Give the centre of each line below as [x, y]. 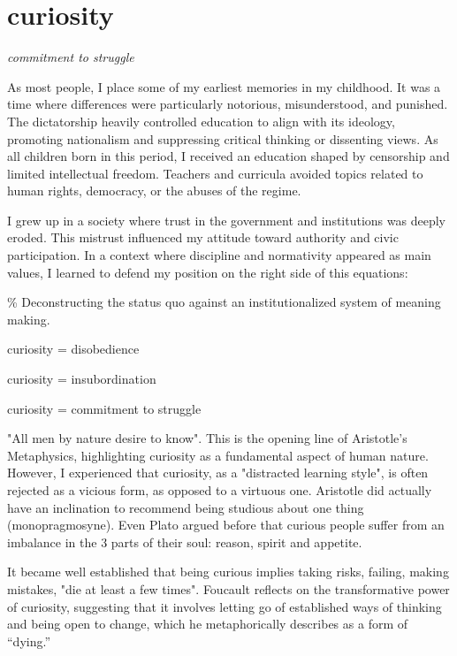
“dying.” [29, 641]
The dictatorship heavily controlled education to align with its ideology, [201, 121]
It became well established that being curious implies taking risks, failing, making [228, 572]
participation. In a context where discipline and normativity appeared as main [219, 255]
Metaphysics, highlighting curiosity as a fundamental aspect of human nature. [218, 455]
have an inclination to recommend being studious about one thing [186, 507]
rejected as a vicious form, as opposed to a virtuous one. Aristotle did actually [220, 490]
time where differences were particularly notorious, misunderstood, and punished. [228, 104]
